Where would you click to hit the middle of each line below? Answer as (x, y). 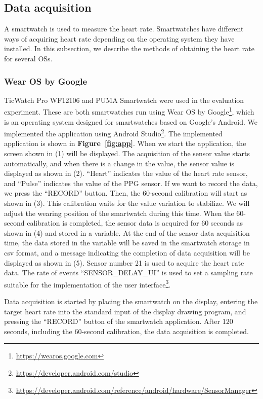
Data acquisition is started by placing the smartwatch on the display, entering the (131, 301)
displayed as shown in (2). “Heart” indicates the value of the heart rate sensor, (126, 173)
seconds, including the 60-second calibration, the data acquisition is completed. (126, 331)
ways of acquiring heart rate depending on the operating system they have (119, 38)
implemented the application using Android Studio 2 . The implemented (113, 133)
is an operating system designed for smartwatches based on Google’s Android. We (131, 121)
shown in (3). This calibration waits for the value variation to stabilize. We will (127, 203)
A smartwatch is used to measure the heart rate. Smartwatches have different (124, 29)
